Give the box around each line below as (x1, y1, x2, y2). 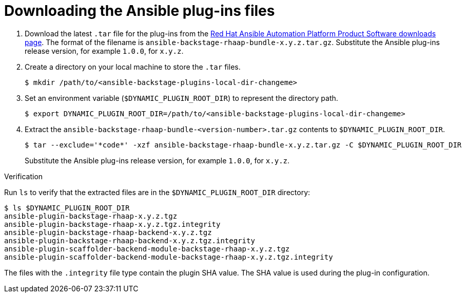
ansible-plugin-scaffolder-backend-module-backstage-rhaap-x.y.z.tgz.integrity (4, 252, 333, 261)
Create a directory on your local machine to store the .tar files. (25, 62, 241, 71)
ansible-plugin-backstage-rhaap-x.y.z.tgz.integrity (4, 220, 221, 228)
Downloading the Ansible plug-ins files (4, 2, 275, 19)
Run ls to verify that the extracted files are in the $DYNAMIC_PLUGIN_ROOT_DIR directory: (4, 187, 310, 197)
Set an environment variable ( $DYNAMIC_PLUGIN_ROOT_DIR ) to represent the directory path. (25, 93, 338, 102)
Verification (4, 172, 43, 181)
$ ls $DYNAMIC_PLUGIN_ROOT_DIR (4, 203, 130, 212)
